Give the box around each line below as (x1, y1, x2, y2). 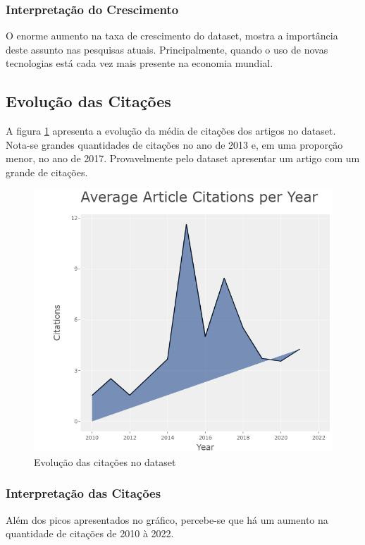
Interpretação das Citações (6, 484, 161, 502)
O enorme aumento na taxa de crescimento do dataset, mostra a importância (6, 28, 338, 43)
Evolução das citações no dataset (34, 454, 176, 469)
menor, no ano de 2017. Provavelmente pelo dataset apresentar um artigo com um (6, 151, 360, 166)
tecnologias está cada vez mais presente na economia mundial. (6, 56, 273, 71)
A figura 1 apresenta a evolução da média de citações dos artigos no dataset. (6, 123, 336, 138)
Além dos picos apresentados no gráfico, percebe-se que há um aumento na (6, 512, 328, 527)
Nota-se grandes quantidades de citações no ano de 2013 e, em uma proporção (6, 137, 343, 152)
